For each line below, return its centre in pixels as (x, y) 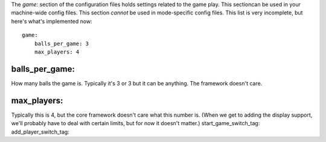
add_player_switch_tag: (40, 132)
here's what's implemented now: (52, 21)
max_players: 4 (57, 52)
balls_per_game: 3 (62, 43)
